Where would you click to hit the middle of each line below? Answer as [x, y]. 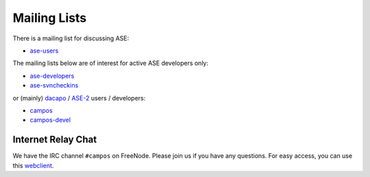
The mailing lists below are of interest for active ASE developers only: [111, 63]
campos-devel [50, 120]
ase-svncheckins [54, 85]
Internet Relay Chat [55, 140]
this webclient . [33, 165]
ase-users [44, 51]
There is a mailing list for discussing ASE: [71, 38]
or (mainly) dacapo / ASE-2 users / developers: [79, 98]
